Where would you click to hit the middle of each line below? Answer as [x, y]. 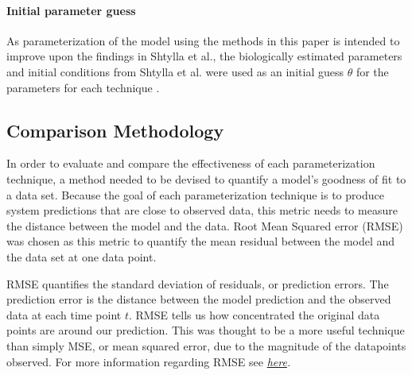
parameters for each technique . [83, 87]
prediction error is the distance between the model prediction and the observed [199, 299]
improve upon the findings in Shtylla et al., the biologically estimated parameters [204, 56]
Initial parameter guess [71, 10]
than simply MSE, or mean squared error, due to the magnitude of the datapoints [206, 345]
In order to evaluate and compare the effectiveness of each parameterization [191, 163]
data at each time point [64, 314]
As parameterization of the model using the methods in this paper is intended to [203, 40]
